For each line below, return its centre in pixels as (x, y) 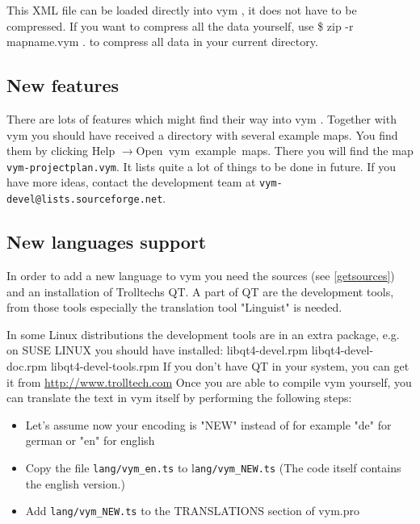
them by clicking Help (61, 151)
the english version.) (75, 483)
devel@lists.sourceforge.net (85, 200)
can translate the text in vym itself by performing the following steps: (179, 398)
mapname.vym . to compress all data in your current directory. (162, 42)
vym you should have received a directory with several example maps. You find (202, 134)
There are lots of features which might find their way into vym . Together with (202, 118)
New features (63, 85)
